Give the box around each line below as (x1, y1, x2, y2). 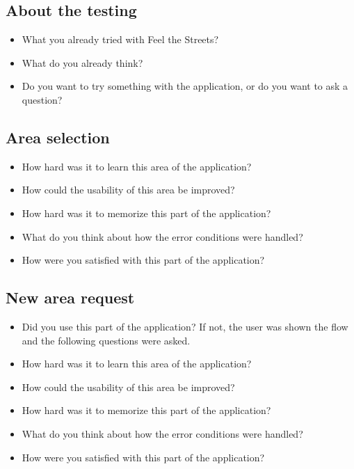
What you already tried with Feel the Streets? (22, 32, 219, 47)
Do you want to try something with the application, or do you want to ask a (22, 79, 348, 93)
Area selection (6, 126, 110, 148)
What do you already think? (22, 55, 143, 70)
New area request (6, 287, 135, 308)
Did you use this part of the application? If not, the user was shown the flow (22, 319, 348, 333)
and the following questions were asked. (22, 333, 191, 347)
